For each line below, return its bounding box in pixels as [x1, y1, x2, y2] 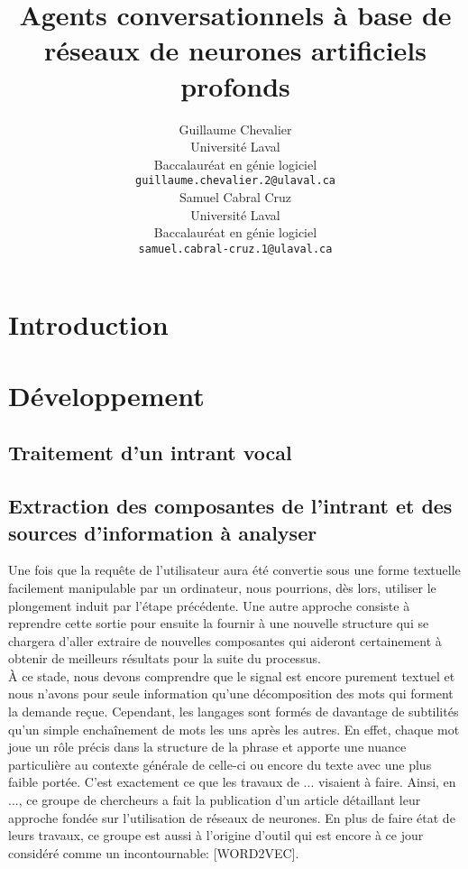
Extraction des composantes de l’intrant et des [8, 492, 453, 520]
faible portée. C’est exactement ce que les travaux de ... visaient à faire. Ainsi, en [8, 772, 456, 791]
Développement [8, 376, 205, 413]
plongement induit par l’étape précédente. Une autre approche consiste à [8, 596, 410, 615]
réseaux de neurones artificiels [43, 32, 427, 69]
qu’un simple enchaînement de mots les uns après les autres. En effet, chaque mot [8, 719, 460, 738]
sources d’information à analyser [8, 518, 317, 546]
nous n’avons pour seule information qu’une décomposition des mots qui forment [8, 684, 454, 703]
